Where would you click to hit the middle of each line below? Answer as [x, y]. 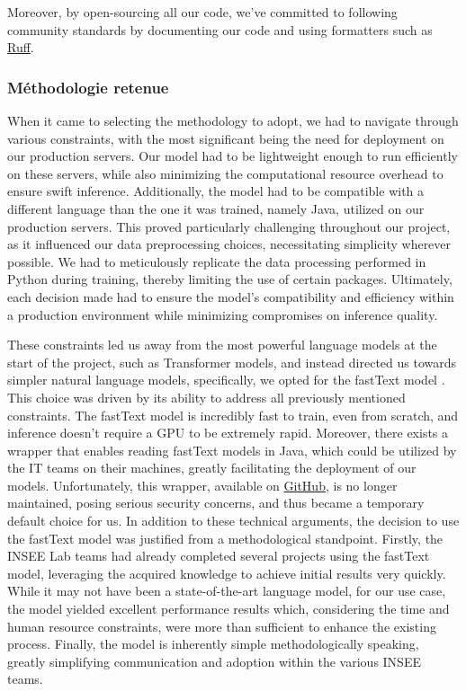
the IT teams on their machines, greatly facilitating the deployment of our [212, 468]
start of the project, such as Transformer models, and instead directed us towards [232, 362]
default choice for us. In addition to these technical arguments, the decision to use [233, 521]
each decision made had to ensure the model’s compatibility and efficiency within [231, 296]
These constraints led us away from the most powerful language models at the [222, 345]
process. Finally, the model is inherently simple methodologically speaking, [213, 644]
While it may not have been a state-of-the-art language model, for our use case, [227, 591]
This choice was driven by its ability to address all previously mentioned [206, 397]
